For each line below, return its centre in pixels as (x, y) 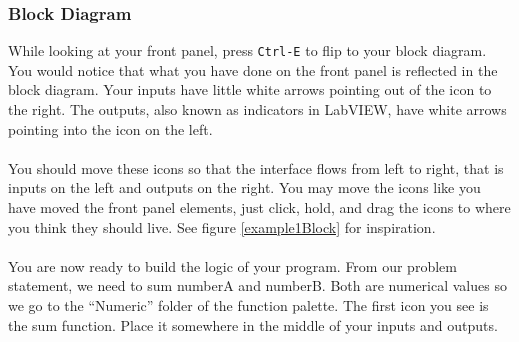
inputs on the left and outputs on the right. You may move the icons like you (244, 187)
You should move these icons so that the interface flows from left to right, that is (256, 167)
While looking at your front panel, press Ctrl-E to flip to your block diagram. (247, 50)
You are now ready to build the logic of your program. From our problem (232, 265)
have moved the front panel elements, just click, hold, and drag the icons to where (259, 207)
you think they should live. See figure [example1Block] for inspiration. (222, 226)
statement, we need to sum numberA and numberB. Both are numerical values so (257, 285)
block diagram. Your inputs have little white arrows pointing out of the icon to (250, 89)
